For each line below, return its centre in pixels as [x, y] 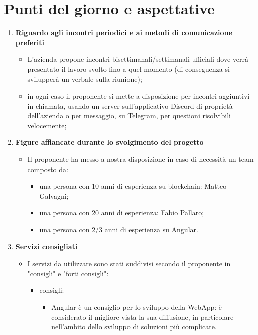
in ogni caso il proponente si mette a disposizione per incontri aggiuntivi [139, 96]
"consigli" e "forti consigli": [68, 273]
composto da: [48, 169]
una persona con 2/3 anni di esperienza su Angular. [119, 230]
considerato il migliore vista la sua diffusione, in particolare [143, 317]
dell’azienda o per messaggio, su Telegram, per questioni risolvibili [129, 115]
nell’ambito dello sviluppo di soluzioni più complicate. [134, 327]
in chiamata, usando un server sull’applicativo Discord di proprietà [130, 105]
